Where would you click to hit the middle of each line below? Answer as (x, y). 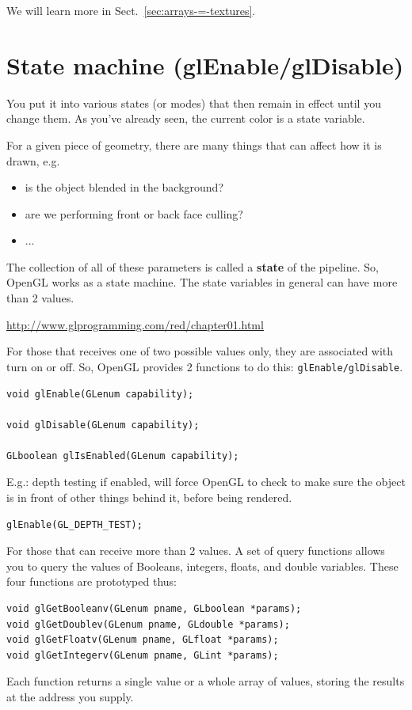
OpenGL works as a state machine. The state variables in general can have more (202, 282)
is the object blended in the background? (124, 187)
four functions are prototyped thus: (92, 581)
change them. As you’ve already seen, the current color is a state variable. (186, 118)
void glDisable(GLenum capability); (103, 425)
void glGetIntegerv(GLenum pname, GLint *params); (143, 655)
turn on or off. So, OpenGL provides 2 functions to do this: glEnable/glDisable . (205, 366)
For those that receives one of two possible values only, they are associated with (200, 351)
